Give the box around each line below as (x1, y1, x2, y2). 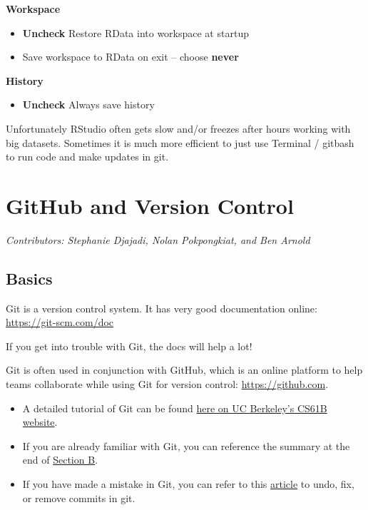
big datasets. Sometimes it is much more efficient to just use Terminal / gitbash (6, 135, 354, 150)
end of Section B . (22, 452, 98, 467)
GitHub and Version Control (6, 190, 294, 220)
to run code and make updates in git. (6, 149, 169, 164)
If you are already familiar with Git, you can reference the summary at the (22, 438, 350, 453)
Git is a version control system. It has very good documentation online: (6, 300, 317, 315)
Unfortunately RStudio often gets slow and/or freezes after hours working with (6, 121, 351, 136)
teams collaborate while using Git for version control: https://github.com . (6, 377, 329, 392)
